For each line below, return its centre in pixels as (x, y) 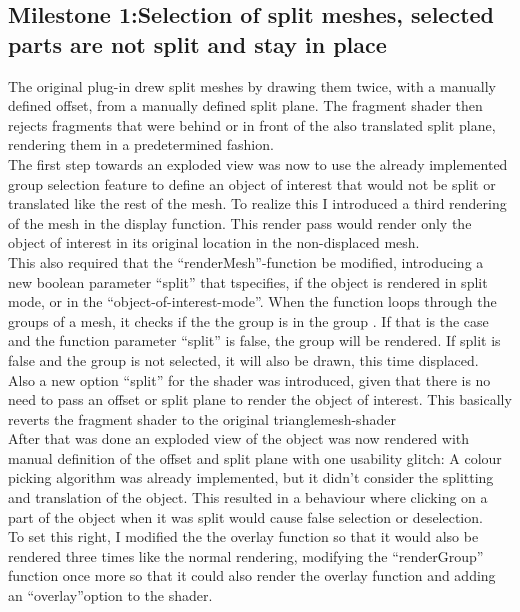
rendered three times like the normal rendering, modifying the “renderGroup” (246, 555)
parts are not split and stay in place (197, 43)
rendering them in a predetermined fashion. (141, 144)
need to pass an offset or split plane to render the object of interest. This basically (260, 399)
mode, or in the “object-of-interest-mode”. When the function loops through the (252, 301)
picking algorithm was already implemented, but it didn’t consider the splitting (251, 477)
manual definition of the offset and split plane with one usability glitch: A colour (255, 457)
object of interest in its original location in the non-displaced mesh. (214, 242)
